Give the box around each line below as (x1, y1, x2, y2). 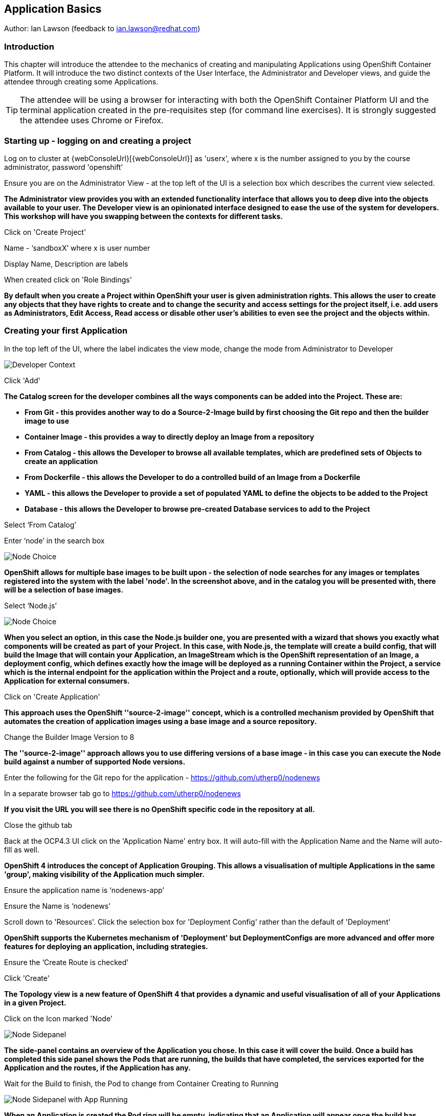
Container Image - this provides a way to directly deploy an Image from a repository (25, 432, 315, 441)
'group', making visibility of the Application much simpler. (4, 869, 205, 879)
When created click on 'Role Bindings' (4, 275, 132, 284)
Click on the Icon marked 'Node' (4, 1014, 113, 1023)
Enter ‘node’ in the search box (4, 536, 105, 545)
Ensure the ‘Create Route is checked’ (4, 957, 128, 967)
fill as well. (4, 845, 39, 854)
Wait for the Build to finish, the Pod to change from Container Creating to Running (4, 1079, 279, 1088)
